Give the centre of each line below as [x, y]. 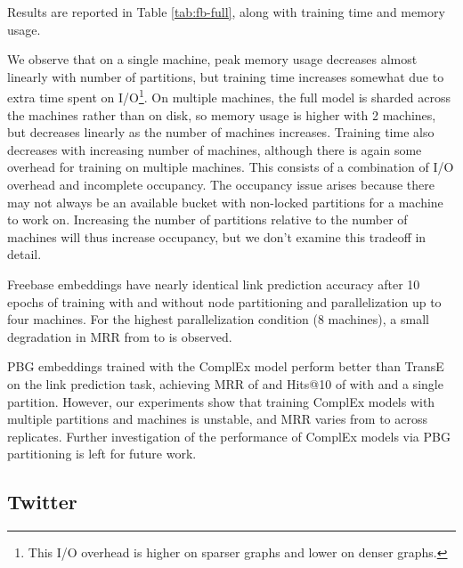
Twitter [42, 502]
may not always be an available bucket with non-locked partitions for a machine [225, 202]
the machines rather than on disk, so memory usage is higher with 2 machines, [222, 114]
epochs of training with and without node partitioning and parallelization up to [224, 301]
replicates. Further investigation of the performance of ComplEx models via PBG [229, 436]
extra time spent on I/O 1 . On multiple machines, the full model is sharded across [229, 96]
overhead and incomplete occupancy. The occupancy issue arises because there [221, 184]
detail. [24, 254]
